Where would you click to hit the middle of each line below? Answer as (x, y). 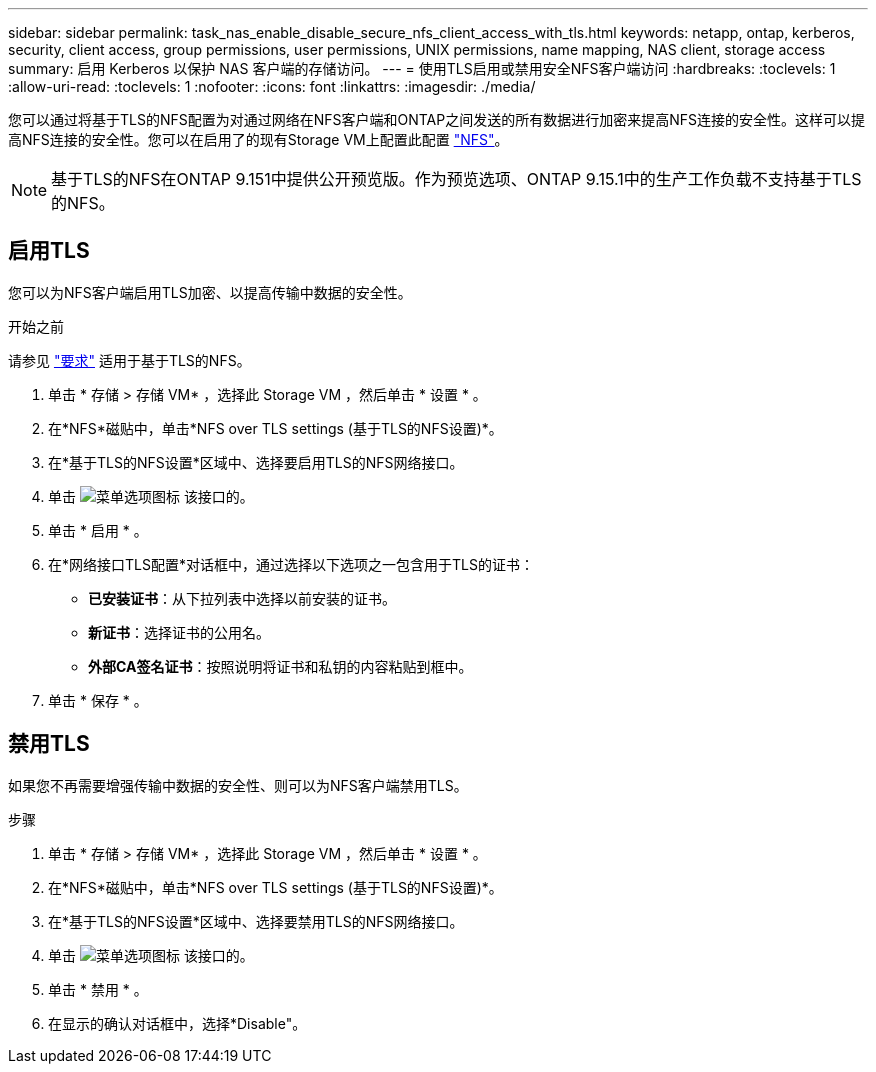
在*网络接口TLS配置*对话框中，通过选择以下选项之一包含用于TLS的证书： (291, 564)
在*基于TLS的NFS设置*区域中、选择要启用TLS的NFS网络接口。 (256, 462)
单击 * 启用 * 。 (98, 530)
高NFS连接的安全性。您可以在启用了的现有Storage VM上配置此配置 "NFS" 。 (258, 139)
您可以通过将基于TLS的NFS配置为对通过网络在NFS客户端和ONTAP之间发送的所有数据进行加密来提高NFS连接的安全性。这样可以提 (437, 119)
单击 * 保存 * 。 (98, 700)
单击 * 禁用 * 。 (98, 989)
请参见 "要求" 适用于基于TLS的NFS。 (129, 360)
